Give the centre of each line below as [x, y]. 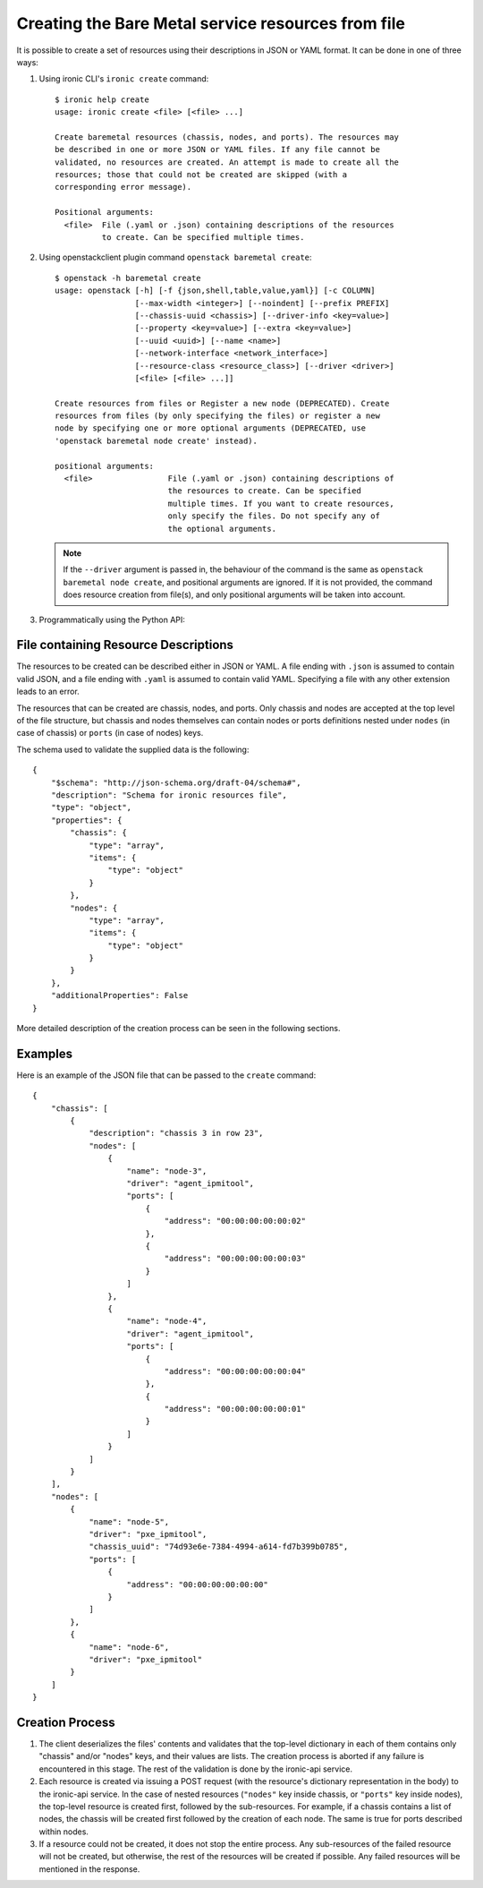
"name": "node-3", [167, 1171]
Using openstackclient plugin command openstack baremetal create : [175, 257]
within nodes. [64, 1832]
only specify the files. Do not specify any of [274, 516]
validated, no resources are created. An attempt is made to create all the [227, 162]
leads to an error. [48, 692]
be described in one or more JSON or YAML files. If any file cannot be [217, 150]
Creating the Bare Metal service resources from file [211, 23]
